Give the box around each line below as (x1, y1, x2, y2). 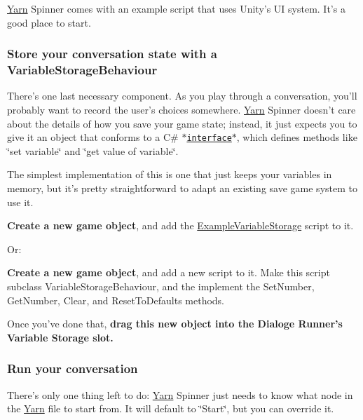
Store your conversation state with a (7, 45, 217, 62)
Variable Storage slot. (7, 330, 114, 344)
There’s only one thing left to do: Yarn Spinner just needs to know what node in (7, 387, 353, 402)
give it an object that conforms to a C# (7, 130, 179, 144)
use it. (7, 194, 34, 209)
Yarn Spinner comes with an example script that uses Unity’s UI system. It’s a (7, 1, 345, 15)
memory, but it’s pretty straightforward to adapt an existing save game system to (7, 180, 357, 195)
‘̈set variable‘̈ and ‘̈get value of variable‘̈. (7, 143, 179, 158)
